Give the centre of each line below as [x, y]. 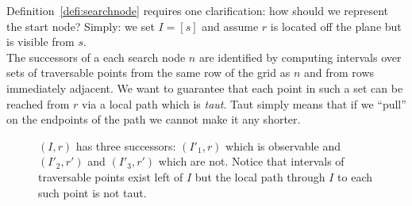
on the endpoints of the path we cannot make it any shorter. [154, 119]
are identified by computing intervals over [300, 57]
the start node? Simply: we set [81, 26]
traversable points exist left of [111, 176]
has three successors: [126, 145]
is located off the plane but [336, 26]
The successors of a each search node [96, 57]
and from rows [339, 72]
